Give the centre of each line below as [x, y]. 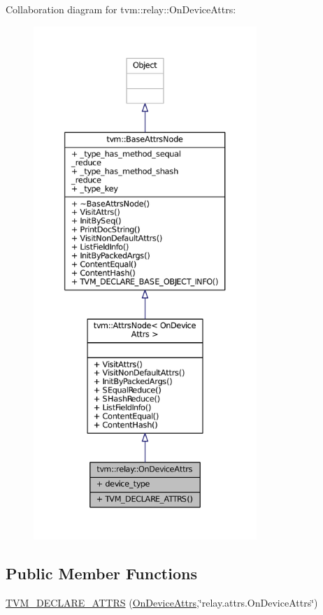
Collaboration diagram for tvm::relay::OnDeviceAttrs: [121, 9]
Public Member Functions [101, 573]
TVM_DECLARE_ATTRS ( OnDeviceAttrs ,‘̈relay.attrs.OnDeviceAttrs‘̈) [162, 602]
